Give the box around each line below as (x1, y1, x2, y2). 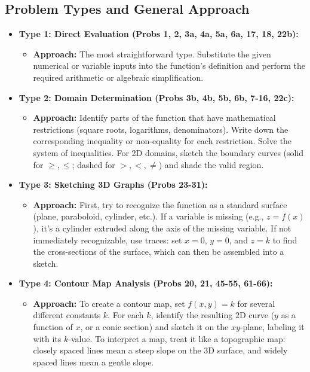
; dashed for (72, 158, 115, 170)
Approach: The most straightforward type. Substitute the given (33, 47, 271, 60)
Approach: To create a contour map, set (33, 297, 185, 309)
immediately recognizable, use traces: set (33, 233, 182, 246)
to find (272, 233, 297, 246)
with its (33, 332, 62, 344)
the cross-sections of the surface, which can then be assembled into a (33, 245, 284, 258)
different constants (33, 309, 101, 321)
